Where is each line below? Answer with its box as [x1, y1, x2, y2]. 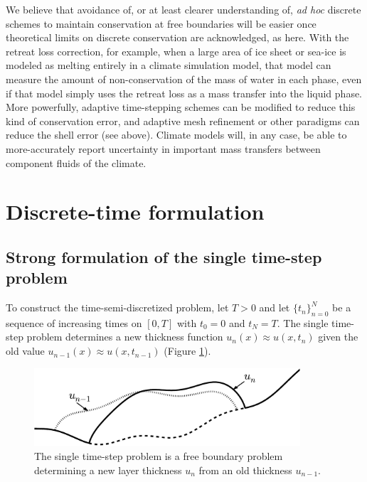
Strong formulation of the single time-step [6, 245, 322, 267]
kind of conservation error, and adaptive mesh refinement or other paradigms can [6, 113, 360, 128]
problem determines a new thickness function [26, 329, 223, 344]
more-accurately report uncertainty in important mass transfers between [6, 141, 321, 156]
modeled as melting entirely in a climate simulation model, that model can [6, 58, 331, 73]
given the [318, 329, 358, 344]
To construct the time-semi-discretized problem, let [6, 300, 229, 315]
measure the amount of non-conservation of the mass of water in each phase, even [6, 71, 362, 86]
